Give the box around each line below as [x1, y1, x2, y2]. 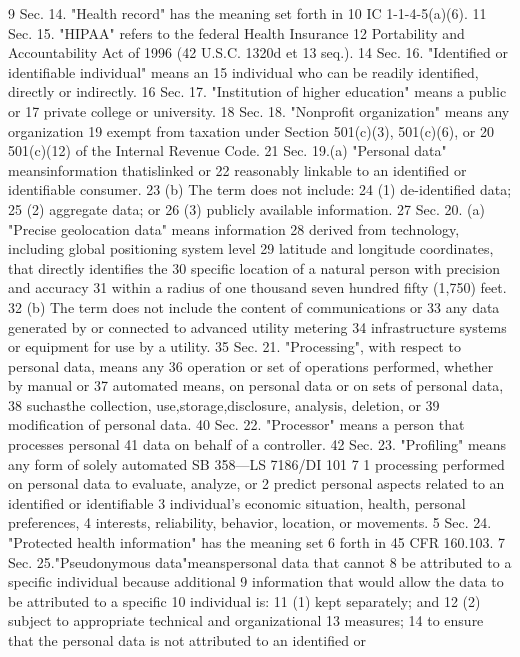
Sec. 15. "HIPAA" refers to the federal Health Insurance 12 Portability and [8, 22, 465, 43]
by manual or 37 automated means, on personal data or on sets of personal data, [8, 375, 504, 396]
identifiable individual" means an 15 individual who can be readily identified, [8, 61, 479, 82]
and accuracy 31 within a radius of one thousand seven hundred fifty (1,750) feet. [8, 277, 507, 298]
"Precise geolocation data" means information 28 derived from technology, [8, 218, 460, 239]
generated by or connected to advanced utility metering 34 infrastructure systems [8, 316, 507, 337]
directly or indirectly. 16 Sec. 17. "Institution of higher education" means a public [8, 81, 507, 102]
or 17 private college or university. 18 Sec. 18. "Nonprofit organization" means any [8, 100, 510, 121]
